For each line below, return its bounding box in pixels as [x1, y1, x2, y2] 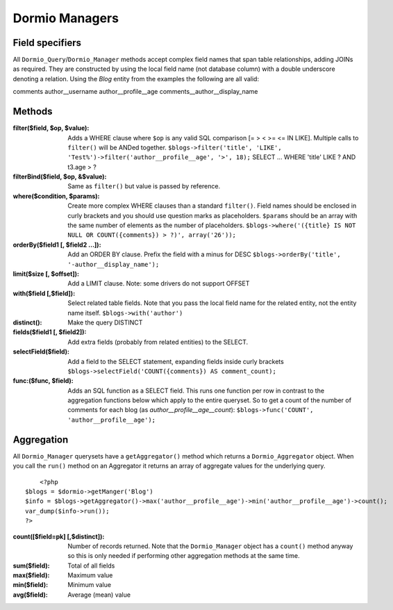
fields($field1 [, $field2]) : [12, 328, 87, 336]
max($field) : [12, 571, 50, 579]
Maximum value [67, 571, 113, 579]
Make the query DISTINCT [67, 318, 143, 327]
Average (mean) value [67, 591, 131, 599]
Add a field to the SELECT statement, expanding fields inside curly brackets [67, 357, 284, 365]
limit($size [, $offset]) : [12, 270, 80, 278]
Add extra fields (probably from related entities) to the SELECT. [67, 338, 249, 346]
